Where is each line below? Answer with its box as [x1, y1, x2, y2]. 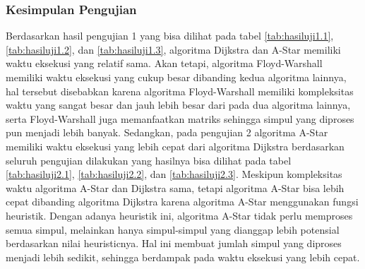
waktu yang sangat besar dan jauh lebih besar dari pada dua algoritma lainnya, [6, 97, 351, 112]
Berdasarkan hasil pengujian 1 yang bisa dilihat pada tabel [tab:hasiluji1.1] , [6, 28, 334, 43]
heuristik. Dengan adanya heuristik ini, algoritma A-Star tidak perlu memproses [6, 208, 353, 222]
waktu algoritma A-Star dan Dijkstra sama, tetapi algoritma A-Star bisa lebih [6, 180, 345, 195]
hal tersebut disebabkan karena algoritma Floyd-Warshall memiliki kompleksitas [6, 83, 354, 98]
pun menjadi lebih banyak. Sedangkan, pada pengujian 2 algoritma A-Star [6, 125, 328, 140]
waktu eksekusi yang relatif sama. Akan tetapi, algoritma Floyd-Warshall [6, 56, 323, 71]
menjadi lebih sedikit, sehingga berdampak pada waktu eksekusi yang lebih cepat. [6, 249, 360, 264]
